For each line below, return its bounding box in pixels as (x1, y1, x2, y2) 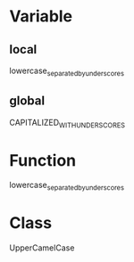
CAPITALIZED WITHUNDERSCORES (9, 117, 125, 130)
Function (9, 150, 77, 170)
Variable (9, 6, 73, 27)
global (9, 94, 46, 109)
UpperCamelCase (9, 242, 75, 253)
